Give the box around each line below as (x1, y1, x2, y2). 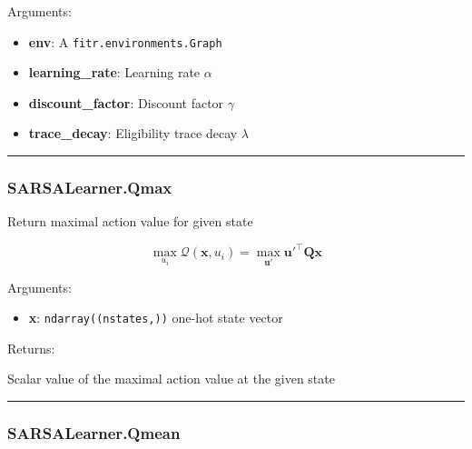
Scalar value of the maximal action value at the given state (7, 369, 335, 388)
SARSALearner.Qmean (7, 421, 181, 444)
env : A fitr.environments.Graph (28, 32, 222, 51)
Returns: (7, 338, 55, 357)
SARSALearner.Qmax (7, 175, 172, 198)
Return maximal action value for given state (7, 212, 253, 231)
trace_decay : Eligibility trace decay (28, 124, 238, 143)
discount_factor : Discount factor (28, 93, 224, 112)
